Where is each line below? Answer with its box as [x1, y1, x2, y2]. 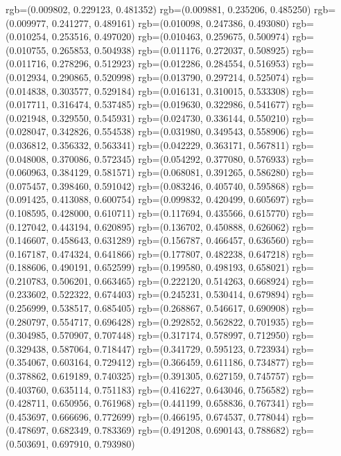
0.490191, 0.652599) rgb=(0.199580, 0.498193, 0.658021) [51, 260, 290, 274]
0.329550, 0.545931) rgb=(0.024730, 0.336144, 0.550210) [51, 110, 290, 125]
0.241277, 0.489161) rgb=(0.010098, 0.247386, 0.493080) [51, 15, 290, 30]
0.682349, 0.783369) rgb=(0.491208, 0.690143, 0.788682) [51, 423, 290, 437]
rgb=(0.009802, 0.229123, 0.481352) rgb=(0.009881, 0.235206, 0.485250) [6, 2, 311, 16]
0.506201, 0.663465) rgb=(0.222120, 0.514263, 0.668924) [51, 273, 290, 288]
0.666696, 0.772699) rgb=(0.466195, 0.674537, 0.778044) [51, 409, 290, 423]
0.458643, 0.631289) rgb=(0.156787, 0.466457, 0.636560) [51, 233, 290, 247]
